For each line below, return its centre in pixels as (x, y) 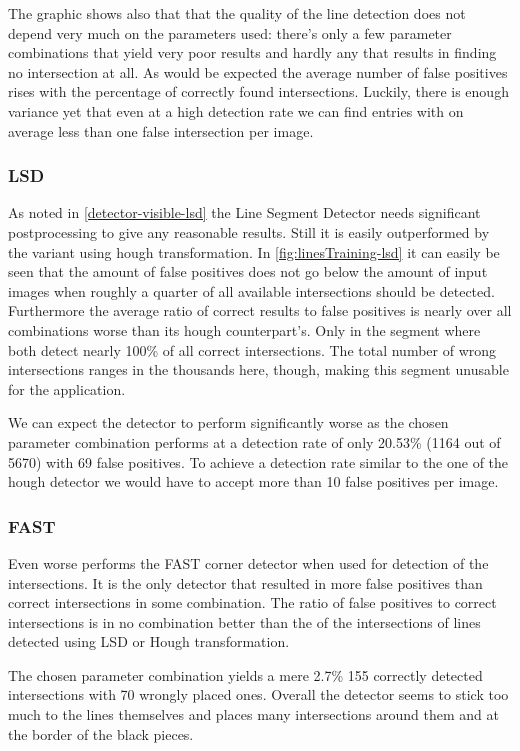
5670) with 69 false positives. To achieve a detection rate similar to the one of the (258, 461)
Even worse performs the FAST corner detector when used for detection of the (248, 562)
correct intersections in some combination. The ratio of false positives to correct (252, 602)
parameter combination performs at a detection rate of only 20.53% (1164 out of (254, 441)
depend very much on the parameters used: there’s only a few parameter (230, 32)
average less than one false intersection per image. (161, 130)
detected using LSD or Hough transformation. (149, 641)
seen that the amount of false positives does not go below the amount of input (248, 271)
